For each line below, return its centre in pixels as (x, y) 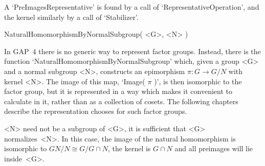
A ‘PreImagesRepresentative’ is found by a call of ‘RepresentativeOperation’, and (132, 7)
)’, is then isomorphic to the (198, 81)
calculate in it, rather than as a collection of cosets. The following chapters (121, 101)
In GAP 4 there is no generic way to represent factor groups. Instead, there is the (132, 51)
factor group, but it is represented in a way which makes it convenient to (118, 91)
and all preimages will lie (214, 148)
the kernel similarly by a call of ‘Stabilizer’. (71, 17)
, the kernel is (129, 148)
